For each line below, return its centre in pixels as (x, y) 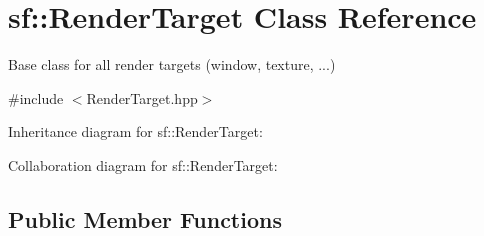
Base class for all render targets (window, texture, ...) (172, 64)
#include (36, 97)
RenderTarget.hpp (142, 97)
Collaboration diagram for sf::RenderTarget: (143, 164)
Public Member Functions (145, 218)
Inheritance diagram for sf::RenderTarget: (135, 131)
